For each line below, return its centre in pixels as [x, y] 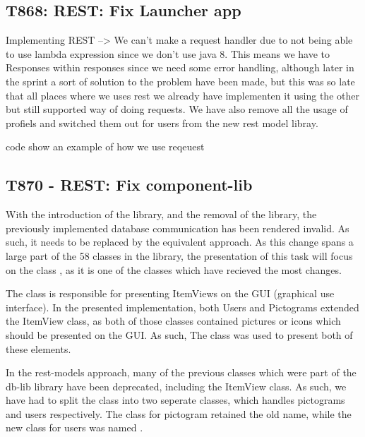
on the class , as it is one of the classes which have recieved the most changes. [174, 269]
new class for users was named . [74, 427]
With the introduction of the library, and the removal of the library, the [161, 214]
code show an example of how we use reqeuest [105, 146]
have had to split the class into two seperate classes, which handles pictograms [175, 400]
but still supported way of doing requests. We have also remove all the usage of [177, 109]
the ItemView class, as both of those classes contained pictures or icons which [173, 321]
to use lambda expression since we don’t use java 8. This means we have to [168, 53]
